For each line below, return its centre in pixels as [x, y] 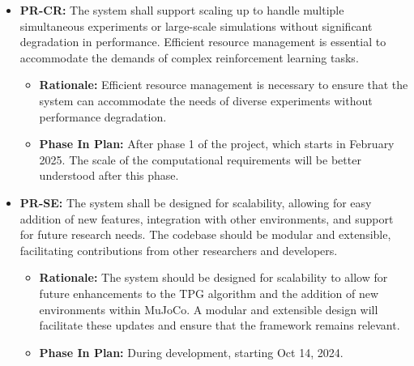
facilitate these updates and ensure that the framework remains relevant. [220, 325]
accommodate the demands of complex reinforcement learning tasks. [189, 57]
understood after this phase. [109, 175]
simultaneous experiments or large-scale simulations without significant [196, 26]
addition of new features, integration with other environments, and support [207, 218]
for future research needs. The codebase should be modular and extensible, [205, 234]
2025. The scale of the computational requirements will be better [200, 159]
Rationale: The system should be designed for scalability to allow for [213, 277]
